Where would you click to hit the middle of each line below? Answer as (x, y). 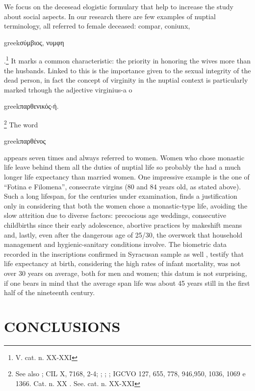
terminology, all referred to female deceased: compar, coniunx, (97, 26)
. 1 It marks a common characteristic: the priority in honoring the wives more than (127, 60)
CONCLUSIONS (62, 326)
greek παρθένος (25, 141)
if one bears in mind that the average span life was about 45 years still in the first (127, 283)
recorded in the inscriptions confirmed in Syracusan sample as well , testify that (124, 254)
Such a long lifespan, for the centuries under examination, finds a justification (121, 196)
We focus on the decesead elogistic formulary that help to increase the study (119, 6)
